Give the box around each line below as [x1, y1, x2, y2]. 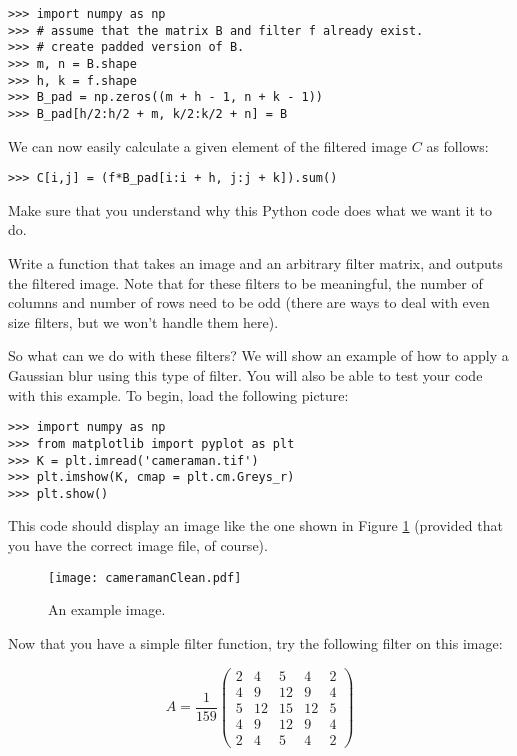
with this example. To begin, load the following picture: [8, 384, 349, 405]
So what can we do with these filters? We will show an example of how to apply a [8, 345, 509, 366]
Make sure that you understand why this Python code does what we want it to [8, 199, 492, 220]
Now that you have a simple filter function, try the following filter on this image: [8, 632, 503, 653]
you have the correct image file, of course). [8, 535, 268, 556]
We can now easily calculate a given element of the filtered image [8, 135, 408, 156]
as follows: [426, 135, 489, 156]
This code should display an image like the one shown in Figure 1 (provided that [8, 515, 503, 536]
